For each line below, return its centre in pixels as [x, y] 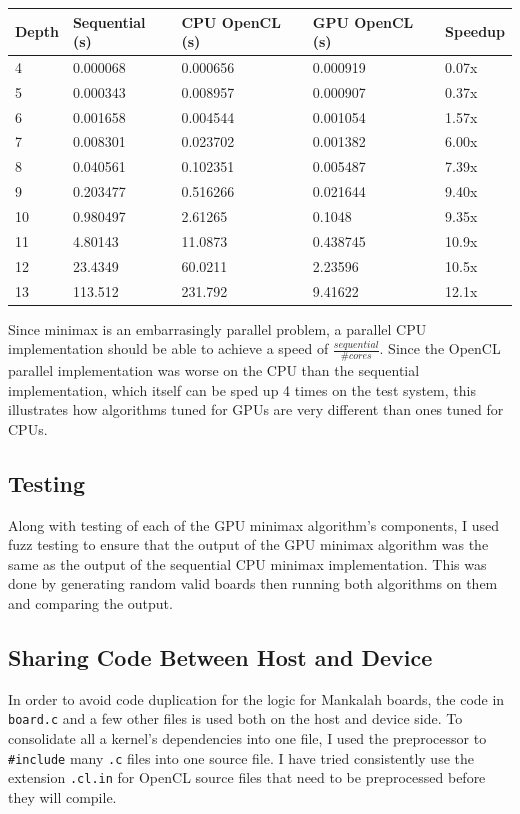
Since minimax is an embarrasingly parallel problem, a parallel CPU [217, 328]
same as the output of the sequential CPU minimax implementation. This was [247, 563]
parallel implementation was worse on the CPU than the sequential [214, 370]
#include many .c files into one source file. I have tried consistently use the [241, 757]
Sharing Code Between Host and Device [220, 656]
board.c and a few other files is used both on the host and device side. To [235, 718]
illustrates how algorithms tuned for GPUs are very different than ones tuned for [256, 409]
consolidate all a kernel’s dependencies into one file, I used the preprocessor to [247, 738]
